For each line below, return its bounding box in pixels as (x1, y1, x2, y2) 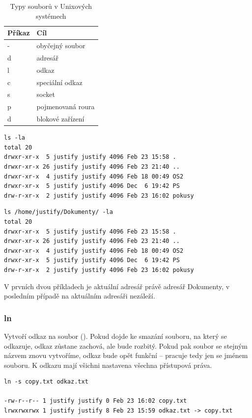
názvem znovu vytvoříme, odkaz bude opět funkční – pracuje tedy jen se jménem (4, 350, 248, 360)
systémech (35, 10, 66, 21)
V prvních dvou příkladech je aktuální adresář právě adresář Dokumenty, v (4, 281, 230, 291)
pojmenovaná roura (36, 101, 95, 112)
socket (36, 89, 55, 99)
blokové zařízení (36, 114, 84, 124)
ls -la (4, 134, 25, 142)
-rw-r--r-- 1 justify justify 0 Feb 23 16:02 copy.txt (4, 397, 187, 405)
